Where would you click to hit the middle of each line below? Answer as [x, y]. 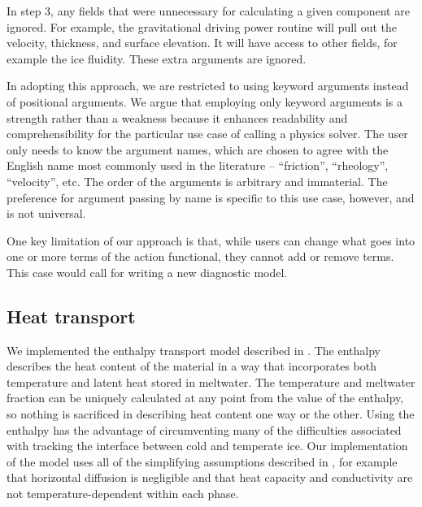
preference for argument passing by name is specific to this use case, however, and [211, 197]
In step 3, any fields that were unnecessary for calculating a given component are [208, 11]
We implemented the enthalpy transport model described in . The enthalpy [194, 350]
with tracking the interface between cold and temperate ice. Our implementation [207, 446]
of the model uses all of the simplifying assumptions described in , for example [202, 461]
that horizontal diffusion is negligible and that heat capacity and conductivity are [210, 477]
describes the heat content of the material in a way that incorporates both [191, 366]
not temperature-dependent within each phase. [123, 494]
